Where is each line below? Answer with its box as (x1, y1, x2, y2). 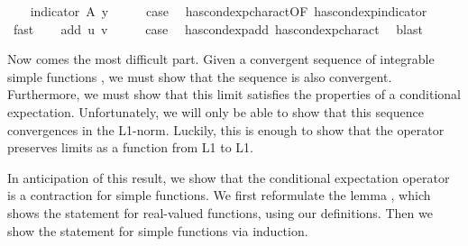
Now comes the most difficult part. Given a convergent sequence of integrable (7, 50, 435, 68)
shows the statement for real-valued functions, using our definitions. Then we (7, 203, 433, 222)
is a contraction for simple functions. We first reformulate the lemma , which (7, 186, 431, 205)
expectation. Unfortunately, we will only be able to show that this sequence (7, 102, 424, 121)
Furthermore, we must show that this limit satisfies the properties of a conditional (7, 85, 461, 104)
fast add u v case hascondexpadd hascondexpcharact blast (13, 19, 423, 38)
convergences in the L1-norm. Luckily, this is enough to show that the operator (7, 120, 445, 139)
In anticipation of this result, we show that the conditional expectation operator (7, 168, 450, 187)
